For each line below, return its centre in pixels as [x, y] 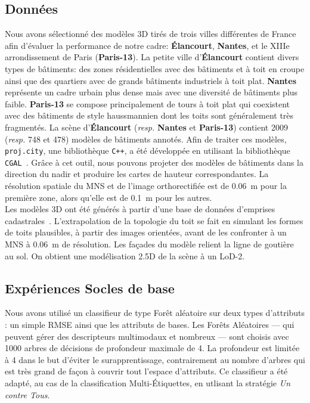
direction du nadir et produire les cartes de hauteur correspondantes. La [137, 174]
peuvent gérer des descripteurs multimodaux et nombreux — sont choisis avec [147, 336]
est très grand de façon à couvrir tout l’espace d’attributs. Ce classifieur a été [146, 371]
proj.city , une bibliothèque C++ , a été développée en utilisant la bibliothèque [148, 151]
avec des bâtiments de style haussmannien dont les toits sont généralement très [149, 115]
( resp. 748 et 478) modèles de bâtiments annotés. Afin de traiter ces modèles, [146, 139]
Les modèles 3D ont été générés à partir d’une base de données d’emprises [140, 209]
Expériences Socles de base [90, 288]
